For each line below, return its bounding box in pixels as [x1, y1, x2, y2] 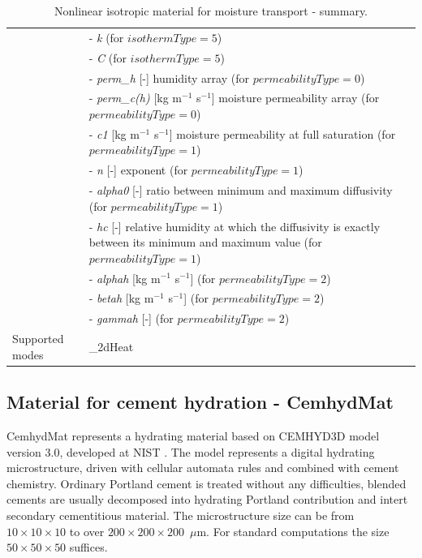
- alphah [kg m [88, 269, 161, 286]
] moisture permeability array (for [211, 89, 380, 106]
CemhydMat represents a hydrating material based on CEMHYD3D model [6, 427, 380, 444]
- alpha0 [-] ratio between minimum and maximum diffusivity [88, 182, 393, 199]
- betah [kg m [88, 290, 154, 307]
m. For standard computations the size [196, 522, 390, 539]
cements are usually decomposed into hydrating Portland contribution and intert [6, 491, 408, 508]
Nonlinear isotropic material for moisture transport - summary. [54, 2, 368, 19]
